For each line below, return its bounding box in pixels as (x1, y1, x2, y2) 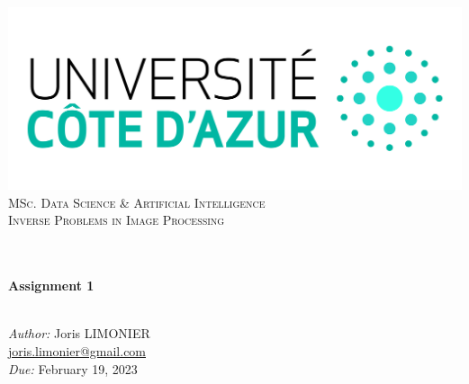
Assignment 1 (8, 276, 95, 295)
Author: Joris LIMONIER (8, 324, 150, 343)
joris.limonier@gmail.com (8, 342, 147, 361)
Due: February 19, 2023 (8, 359, 138, 378)
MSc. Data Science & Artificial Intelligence (8, 192, 266, 211)
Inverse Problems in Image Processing (8, 210, 225, 229)
